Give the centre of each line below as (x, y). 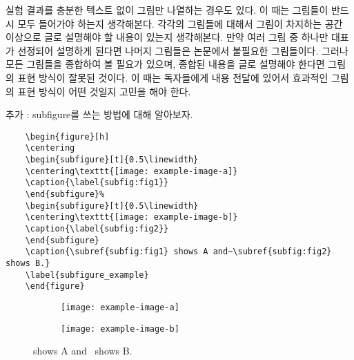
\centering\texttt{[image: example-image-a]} (131, 171)
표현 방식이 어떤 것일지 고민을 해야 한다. (104, 91)
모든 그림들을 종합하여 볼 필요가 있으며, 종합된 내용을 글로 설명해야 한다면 (165, 64)
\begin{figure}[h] (67, 136)
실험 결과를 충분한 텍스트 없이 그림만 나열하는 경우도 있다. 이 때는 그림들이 (167, 10)
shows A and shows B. (83, 351)
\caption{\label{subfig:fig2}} (97, 229)
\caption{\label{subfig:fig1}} (97, 183)
